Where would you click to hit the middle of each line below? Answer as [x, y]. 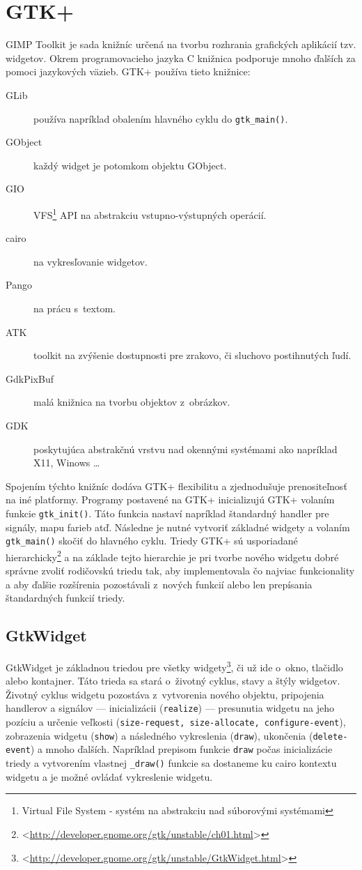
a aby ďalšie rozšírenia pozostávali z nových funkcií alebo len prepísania [159, 584]
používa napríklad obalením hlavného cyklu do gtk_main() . [161, 118]
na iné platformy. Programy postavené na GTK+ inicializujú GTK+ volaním [170, 499]
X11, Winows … [67, 463]
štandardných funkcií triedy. [65, 598]
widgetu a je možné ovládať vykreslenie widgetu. [109, 776]
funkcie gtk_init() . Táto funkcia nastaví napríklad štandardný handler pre [167, 513]
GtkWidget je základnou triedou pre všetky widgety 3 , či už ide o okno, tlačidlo [174, 666]
